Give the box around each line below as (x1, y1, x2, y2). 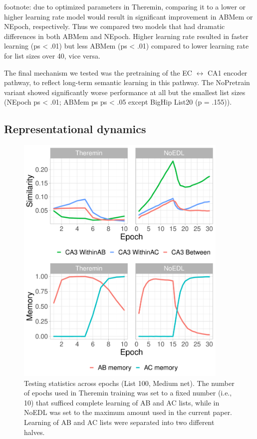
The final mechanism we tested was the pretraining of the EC (4, 67, 192, 78)
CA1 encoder (207, 67, 248, 78)
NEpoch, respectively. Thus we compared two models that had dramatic (4, 21, 225, 32)
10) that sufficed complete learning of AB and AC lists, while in (24, 397, 220, 407)
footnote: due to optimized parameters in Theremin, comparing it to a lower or (4, 2, 246, 12)
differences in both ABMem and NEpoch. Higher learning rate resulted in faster (4, 31, 249, 41)
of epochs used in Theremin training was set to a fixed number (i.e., (24, 387, 232, 398)
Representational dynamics (4, 121, 146, 137)
